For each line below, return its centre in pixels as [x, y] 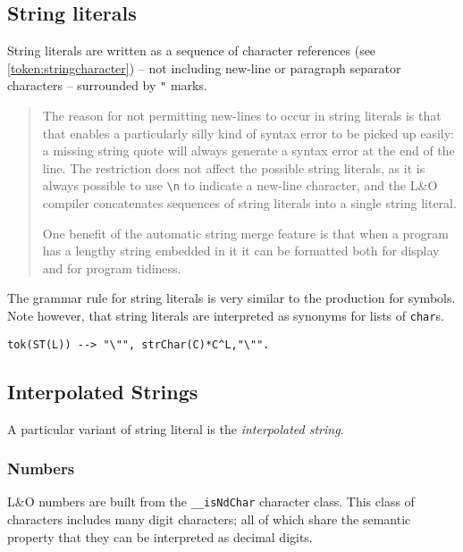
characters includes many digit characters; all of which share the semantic [209, 519]
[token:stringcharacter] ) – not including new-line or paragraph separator [204, 67]
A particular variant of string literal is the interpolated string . [176, 428]
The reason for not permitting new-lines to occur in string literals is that [242, 116]
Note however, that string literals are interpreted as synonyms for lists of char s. [226, 316]
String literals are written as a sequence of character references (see [192, 50]
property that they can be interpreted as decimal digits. [160, 536]
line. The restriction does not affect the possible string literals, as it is [234, 167]
